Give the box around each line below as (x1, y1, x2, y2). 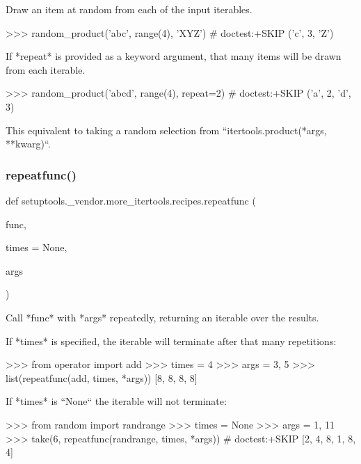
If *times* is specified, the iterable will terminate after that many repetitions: (6, 333, 337, 348)
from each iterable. (6, 62, 86, 77)
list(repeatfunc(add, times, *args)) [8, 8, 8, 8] (6, 370, 198, 385)
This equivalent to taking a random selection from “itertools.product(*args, (6, 122, 327, 137)
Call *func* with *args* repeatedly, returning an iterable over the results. (6, 310, 319, 324)
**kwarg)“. (6, 136, 51, 151)
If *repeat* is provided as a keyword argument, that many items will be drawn (6, 49, 342, 63)
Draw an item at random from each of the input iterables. (6, 2, 252, 16)
